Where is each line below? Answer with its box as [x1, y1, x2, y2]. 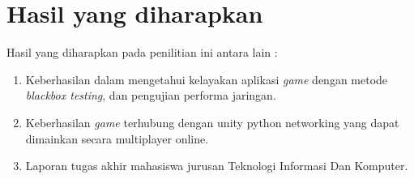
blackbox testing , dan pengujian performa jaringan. [25, 87, 276, 104]
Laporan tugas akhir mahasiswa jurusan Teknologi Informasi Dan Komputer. [25, 157, 408, 174]
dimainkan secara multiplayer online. [25, 130, 209, 147]
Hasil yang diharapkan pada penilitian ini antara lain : [6, 44, 278, 61]
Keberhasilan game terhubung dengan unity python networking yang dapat [25, 113, 399, 130]
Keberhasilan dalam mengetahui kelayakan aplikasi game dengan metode [25, 70, 388, 87]
